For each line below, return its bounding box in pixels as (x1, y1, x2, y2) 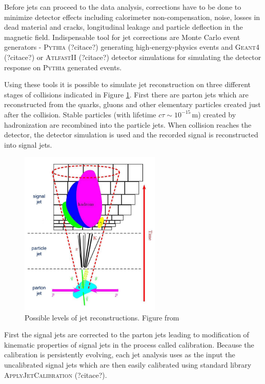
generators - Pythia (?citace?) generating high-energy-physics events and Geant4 (4, 42, 259, 52)
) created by (198, 109, 236, 119)
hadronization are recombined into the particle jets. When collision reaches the (4, 119, 252, 130)
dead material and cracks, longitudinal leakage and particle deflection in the (4, 22, 243, 32)
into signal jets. (4, 139, 52, 150)
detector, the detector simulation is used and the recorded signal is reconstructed (4, 129, 258, 140)
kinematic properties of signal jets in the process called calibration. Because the (4, 339, 254, 350)
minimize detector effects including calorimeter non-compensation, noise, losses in (4, 11, 260, 22)
